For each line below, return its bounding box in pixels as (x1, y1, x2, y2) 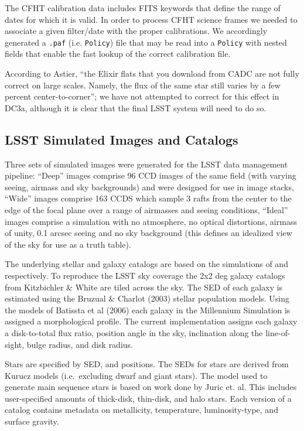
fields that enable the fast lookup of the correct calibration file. (5, 47, 231, 60)
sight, (5, 338, 25, 350)
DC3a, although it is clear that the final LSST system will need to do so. (5, 101, 267, 114)
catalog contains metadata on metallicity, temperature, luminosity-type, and (5, 403, 278, 416)
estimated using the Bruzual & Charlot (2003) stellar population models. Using (5, 292, 290, 305)
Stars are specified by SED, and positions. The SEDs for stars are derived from (5, 358, 289, 370)
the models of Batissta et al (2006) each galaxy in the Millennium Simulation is (5, 303, 291, 316)
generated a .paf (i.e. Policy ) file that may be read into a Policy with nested (5, 36, 287, 48)
